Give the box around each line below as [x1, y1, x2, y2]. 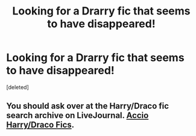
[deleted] [6, 83, 29, 91]
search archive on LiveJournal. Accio [6, 110, 149, 121]
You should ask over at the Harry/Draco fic [6, 101, 169, 111]
